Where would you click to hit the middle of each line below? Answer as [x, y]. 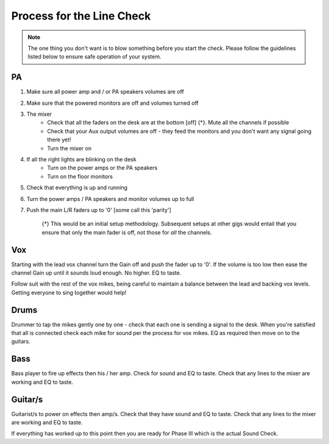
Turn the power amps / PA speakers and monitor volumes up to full [110, 199]
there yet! [59, 139]
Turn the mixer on [69, 148]
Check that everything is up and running [77, 188]
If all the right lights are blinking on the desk [81, 159]
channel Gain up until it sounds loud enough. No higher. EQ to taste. [96, 273]
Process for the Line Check [81, 16]
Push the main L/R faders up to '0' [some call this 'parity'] [99, 210]
